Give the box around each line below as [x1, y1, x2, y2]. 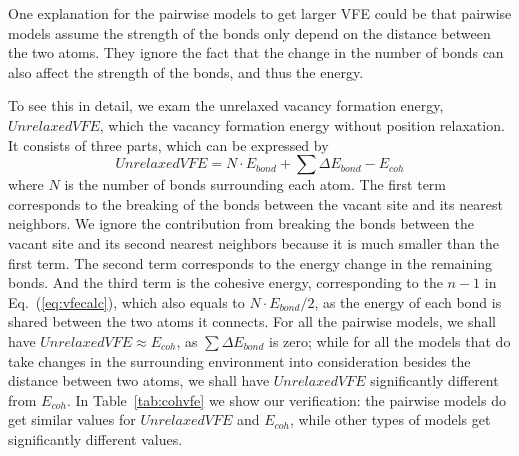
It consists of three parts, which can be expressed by [8, 134, 329, 155]
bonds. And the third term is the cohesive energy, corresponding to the [8, 272, 443, 293]
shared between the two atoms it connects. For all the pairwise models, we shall [8, 311, 496, 332]
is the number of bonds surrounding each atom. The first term [64, 174, 447, 195]
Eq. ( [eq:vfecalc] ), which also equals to [8, 291, 245, 312]
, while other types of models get [289, 409, 491, 430]
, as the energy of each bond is [314, 291, 502, 312]
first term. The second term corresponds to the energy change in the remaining [8, 252, 492, 273]
